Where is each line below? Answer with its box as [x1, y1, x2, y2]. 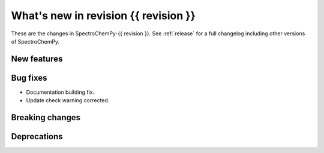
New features [11, 54, 63, 64]
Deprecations [11, 131, 63, 142]
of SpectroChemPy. [11, 38, 60, 45]
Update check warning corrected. [26, 97, 110, 104]
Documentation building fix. [26, 88, 95, 96]
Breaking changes [11, 112, 81, 123]
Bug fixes [11, 72, 47, 83]
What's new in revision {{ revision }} [11, 9, 196, 22]
